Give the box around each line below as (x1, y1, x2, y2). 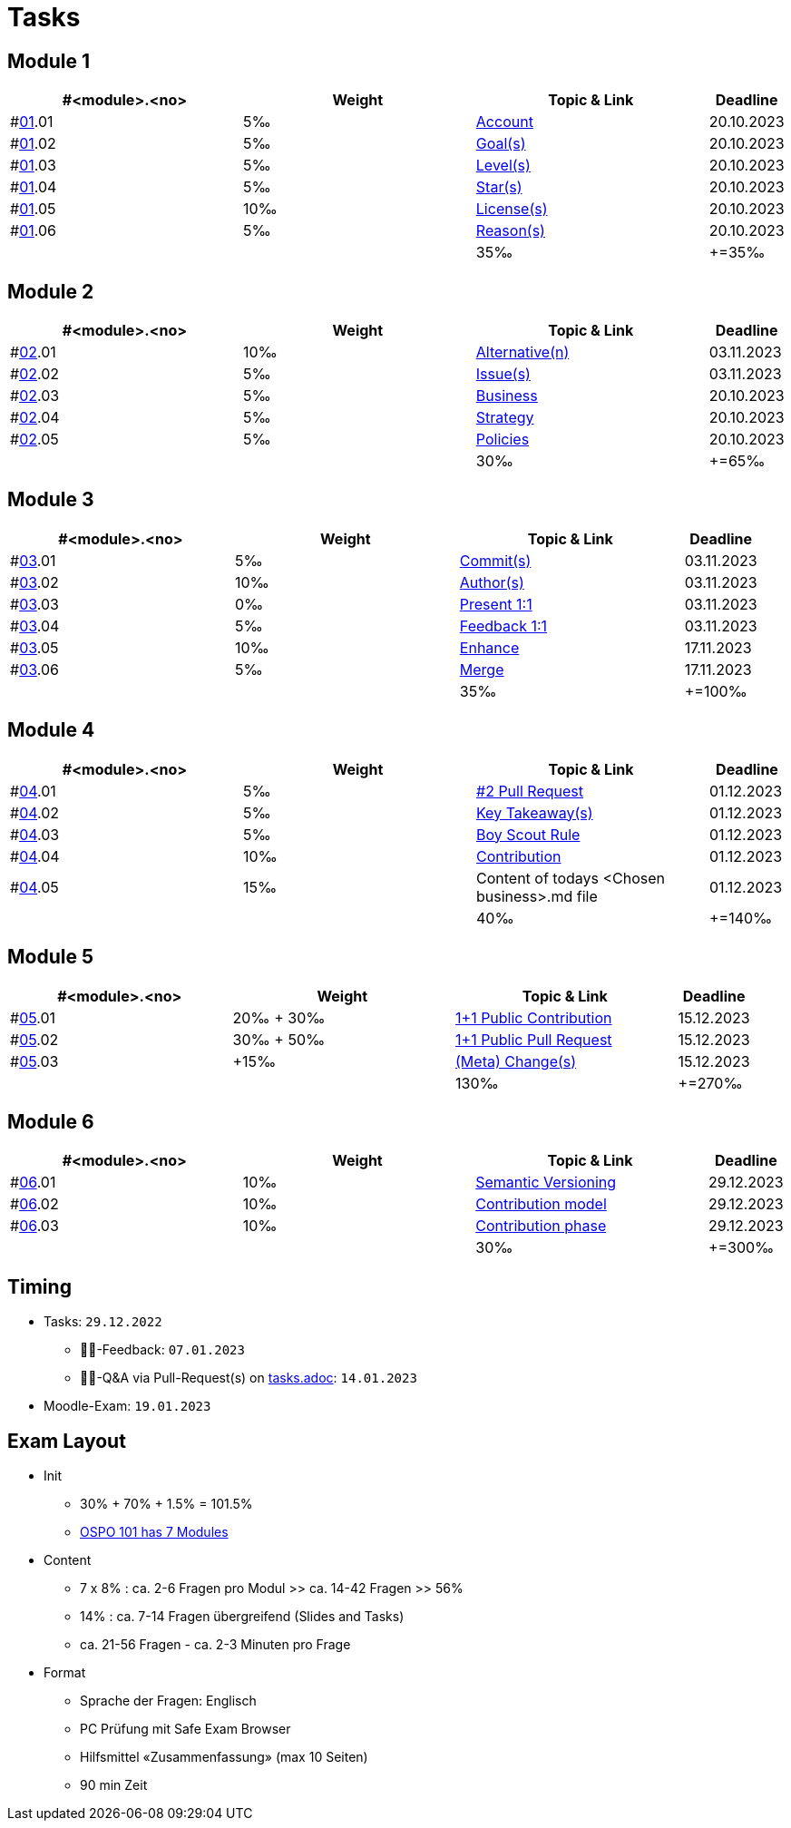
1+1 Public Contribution (455, 1008, 612, 1027)
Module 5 (7, 945, 93, 969)
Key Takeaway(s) (476, 803, 593, 822)
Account (475, 112, 533, 132)
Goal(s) (475, 134, 526, 153)
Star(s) (475, 178, 522, 197)
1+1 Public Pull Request (455, 1030, 612, 1049)
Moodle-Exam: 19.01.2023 (44, 1398, 211, 1414)
